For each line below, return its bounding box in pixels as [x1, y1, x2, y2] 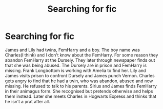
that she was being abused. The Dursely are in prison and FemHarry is [5, 62, 147, 68]
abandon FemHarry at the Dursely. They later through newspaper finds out [5, 57, 155, 63]
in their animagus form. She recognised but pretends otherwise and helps [5, 88, 153, 94]
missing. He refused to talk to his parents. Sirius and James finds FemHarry [5, 83, 157, 89]
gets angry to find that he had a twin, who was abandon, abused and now [5, 78, 153, 84]
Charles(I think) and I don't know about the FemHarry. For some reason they [5, 52, 159, 58]
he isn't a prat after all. [5, 98, 50, 104]
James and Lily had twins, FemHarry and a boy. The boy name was [5, 47, 140, 53]
